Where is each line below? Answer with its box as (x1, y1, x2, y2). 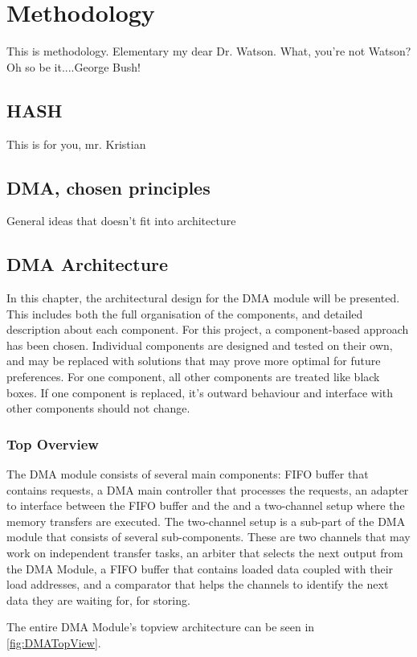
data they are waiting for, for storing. (6, 591, 190, 608)
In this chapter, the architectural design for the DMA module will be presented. (6, 289, 400, 306)
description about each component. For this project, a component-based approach (6, 321, 409, 338)
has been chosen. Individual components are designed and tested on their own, (6, 336, 393, 353)
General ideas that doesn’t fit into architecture (6, 212, 236, 229)
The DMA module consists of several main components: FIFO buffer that (6, 466, 369, 482)
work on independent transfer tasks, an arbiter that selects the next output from (6, 544, 403, 561)
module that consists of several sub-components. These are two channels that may (6, 528, 411, 545)
